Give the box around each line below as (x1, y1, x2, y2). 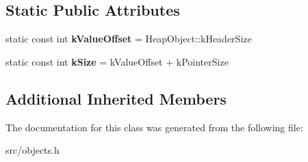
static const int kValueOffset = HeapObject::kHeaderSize (5, 31, 252, 46)
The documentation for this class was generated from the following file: (5, 120, 303, 134)
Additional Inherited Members (5, 87, 227, 109)
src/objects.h (5, 143, 60, 157)
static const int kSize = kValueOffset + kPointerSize (5, 54, 229, 68)
